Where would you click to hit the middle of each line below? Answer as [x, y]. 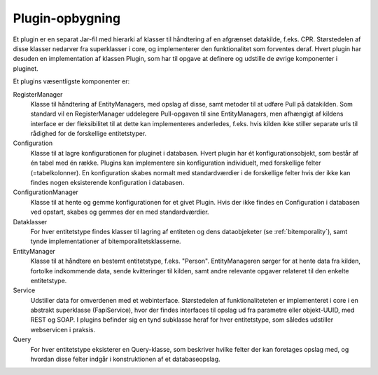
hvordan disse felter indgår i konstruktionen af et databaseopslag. [125, 359]
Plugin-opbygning [67, 18]
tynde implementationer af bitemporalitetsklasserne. [106, 241]
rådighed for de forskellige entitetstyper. [89, 134]
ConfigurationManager [45, 192]
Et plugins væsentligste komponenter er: [71, 81]
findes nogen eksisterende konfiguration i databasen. [107, 183]
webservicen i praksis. [63, 329]
